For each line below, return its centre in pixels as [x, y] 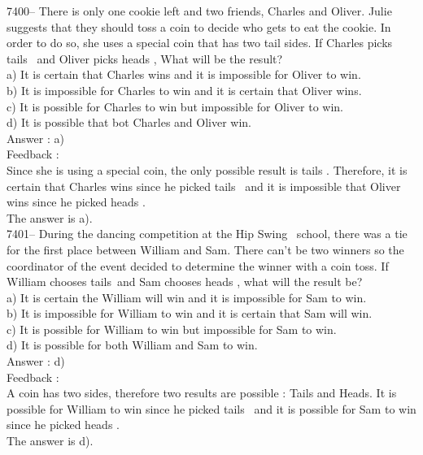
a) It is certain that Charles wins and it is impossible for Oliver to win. [184, 74]
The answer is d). [50, 441]
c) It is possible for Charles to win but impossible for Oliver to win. [175, 106]
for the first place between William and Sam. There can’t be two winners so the [205, 249]
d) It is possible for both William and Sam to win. [132, 345]
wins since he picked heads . [76, 202]
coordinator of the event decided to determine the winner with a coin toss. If [198, 265]
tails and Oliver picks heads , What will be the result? [145, 58]
